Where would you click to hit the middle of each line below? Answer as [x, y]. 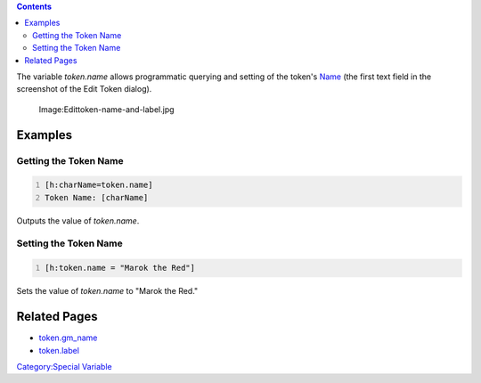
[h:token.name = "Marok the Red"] [120, 268]
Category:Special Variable [64, 366]
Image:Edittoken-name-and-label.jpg [106, 109]
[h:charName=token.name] [99, 185]
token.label [59, 350]
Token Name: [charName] [97, 197]
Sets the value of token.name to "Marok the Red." [107, 291]
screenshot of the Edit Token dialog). [84, 89]
